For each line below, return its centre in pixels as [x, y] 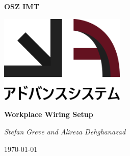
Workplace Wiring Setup [49, 114]
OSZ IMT [22, 6]
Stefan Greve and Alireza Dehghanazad [65, 131]
